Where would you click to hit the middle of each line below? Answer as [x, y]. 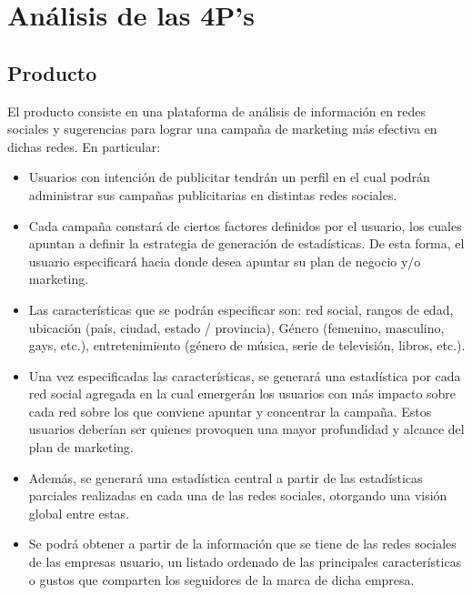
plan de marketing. [81, 447]
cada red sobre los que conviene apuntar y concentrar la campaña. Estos [230, 411]
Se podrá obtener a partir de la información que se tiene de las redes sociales [242, 544]
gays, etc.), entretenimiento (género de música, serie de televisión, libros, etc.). [247, 345]
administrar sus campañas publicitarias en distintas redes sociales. [213, 194]
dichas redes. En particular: [84, 146]
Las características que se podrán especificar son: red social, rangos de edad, [241, 309]
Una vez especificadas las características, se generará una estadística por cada [245, 375]
